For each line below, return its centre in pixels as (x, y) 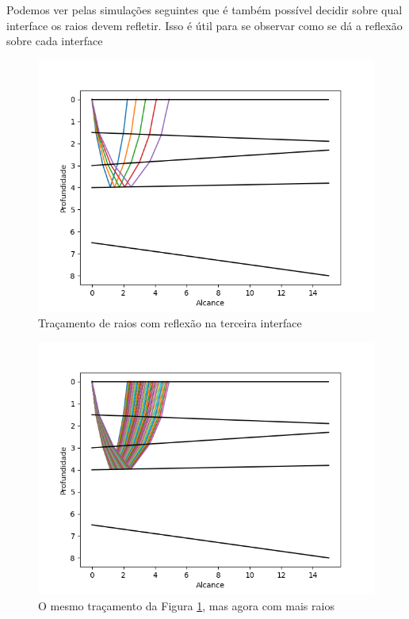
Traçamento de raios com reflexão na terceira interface (170, 323)
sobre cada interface (55, 41)
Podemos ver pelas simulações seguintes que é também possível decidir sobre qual (204, 10)
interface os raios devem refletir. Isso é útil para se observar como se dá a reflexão (204, 25)
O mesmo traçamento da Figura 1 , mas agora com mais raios (186, 605)
